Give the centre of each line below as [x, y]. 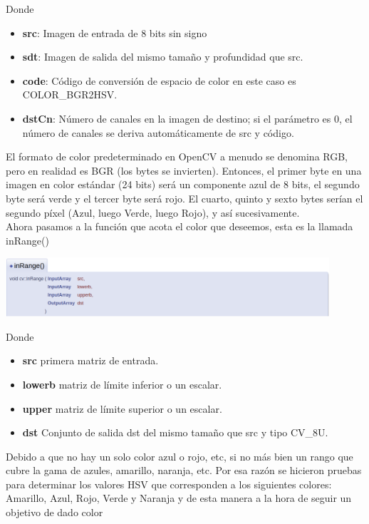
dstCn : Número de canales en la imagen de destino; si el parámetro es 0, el [187, 118]
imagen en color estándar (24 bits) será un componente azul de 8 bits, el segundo [183, 184]
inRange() [27, 240]
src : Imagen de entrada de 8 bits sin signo [115, 32]
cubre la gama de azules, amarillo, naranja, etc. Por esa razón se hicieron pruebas [184, 470]
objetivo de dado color [54, 512]
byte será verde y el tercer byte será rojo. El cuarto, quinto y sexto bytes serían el [184, 198]
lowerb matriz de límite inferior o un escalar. [122, 384]
